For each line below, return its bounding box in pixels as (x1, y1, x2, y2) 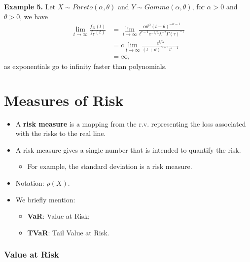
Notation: (15, 178, 44, 188)
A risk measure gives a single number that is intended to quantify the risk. (15, 144, 241, 155)
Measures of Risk (4, 90, 124, 110)
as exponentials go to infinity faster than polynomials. (4, 61, 167, 71)
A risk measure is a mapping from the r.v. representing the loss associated (15, 118, 246, 129)
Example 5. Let (4, 1, 56, 11)
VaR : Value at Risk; (27, 211, 90, 221)
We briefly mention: (15, 194, 75, 204)
